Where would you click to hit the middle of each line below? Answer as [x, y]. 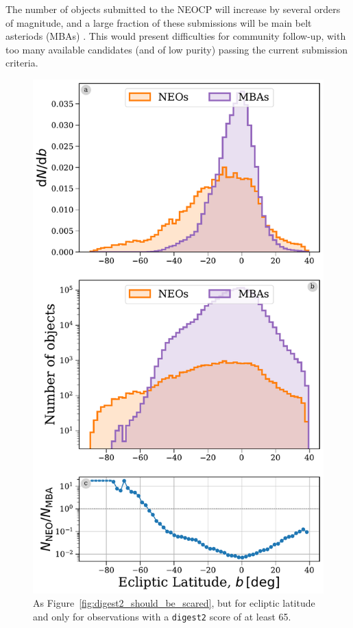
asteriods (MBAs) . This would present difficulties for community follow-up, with [176, 36]
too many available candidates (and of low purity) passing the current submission [177, 49]
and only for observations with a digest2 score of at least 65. [162, 617]
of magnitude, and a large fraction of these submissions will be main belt [159, 22]
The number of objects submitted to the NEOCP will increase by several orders [173, 9]
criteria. [22, 63]
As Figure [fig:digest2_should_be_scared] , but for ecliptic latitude [174, 603]
